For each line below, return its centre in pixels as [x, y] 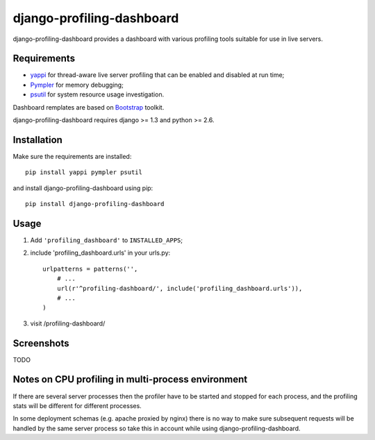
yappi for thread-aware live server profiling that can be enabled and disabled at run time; [157, 75]
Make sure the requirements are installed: [72, 156]
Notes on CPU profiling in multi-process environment [130, 379]
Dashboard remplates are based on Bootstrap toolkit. [89, 107]
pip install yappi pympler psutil [84, 172]
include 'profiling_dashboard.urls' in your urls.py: [100, 253]
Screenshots [41, 343]
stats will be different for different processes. [77, 405]
